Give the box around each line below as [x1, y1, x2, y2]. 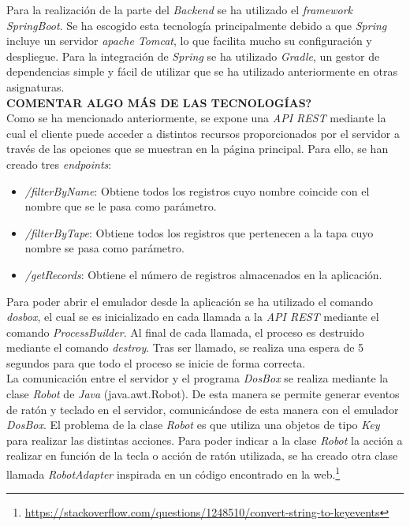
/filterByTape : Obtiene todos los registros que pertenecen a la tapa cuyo [24, 224, 374, 241]
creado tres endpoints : [6, 155, 112, 172]
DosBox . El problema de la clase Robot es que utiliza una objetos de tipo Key [6, 416, 380, 433]
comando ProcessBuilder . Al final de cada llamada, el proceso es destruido [6, 323, 364, 340]
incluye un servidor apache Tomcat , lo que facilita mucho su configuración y [6, 32, 372, 49]
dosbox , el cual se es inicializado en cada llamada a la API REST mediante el [6, 308, 379, 325]
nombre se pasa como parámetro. [24, 240, 184, 256]
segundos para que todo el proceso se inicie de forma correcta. [6, 354, 306, 371]
